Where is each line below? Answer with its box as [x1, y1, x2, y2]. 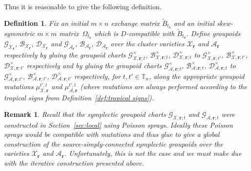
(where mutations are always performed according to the [80, 81, 247, 92]
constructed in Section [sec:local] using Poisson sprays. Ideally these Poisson [4, 119, 233, 130]
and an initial [173, 18, 215, 28]
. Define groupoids [186, 28, 241, 38]
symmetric [4, 28, 35, 38]
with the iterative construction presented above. [4, 157, 144, 168]
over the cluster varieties [110, 38, 185, 48]
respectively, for [74, 71, 121, 81]
